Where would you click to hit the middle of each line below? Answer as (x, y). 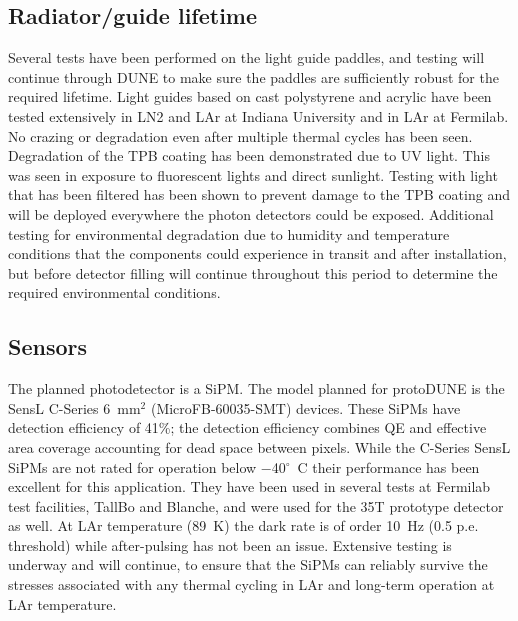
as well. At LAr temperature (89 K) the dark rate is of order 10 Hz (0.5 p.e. (243, 525)
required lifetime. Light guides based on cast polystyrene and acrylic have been (250, 96)
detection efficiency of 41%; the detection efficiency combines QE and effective (247, 427)
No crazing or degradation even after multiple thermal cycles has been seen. (240, 135)
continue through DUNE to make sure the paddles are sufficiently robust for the (253, 76)
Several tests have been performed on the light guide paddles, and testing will (246, 57)
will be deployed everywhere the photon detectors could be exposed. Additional (251, 213)
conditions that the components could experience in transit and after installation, (257, 253)
